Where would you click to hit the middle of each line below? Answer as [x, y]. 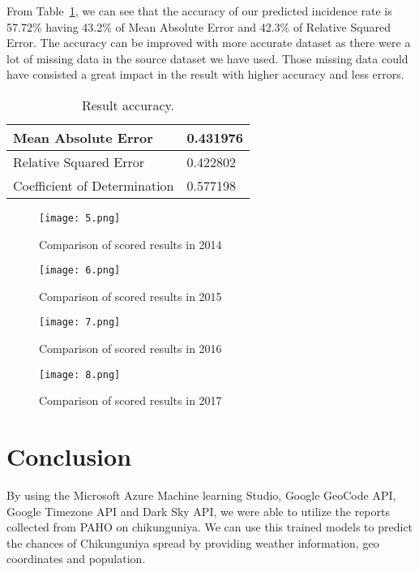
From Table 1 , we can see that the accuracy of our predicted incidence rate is [199, 11]
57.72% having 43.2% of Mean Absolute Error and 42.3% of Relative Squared [199, 26]
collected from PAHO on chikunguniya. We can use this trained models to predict [210, 527]
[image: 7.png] [80, 323]
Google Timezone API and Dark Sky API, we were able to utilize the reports [198, 511]
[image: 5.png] [80, 218]
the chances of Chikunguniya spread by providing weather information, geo [193, 542]
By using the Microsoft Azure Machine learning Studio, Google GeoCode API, [201, 495]
